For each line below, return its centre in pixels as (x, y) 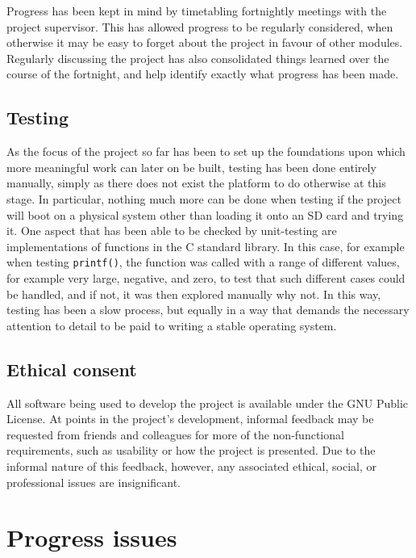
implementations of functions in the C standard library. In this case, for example (206, 246)
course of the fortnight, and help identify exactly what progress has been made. (203, 74)
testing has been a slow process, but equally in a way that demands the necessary (208, 310)
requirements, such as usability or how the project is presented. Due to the (191, 450)
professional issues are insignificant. (94, 482)
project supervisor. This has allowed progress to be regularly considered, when (200, 26)
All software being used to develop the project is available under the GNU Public (208, 403)
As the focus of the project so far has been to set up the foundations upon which (206, 151)
